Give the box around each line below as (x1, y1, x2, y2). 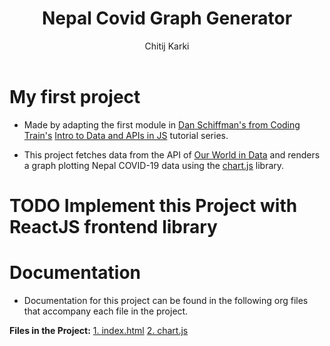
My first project (9, 85, 141, 108)
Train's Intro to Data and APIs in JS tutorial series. (23, 129, 229, 141)
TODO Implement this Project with (9, 194, 298, 217)
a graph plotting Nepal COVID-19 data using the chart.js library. (23, 159, 285, 171)
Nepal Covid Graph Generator (41, 7, 293, 30)
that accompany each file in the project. (23, 305, 189, 317)
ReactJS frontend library (9, 215, 218, 238)
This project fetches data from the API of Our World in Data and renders (23, 148, 321, 161)
